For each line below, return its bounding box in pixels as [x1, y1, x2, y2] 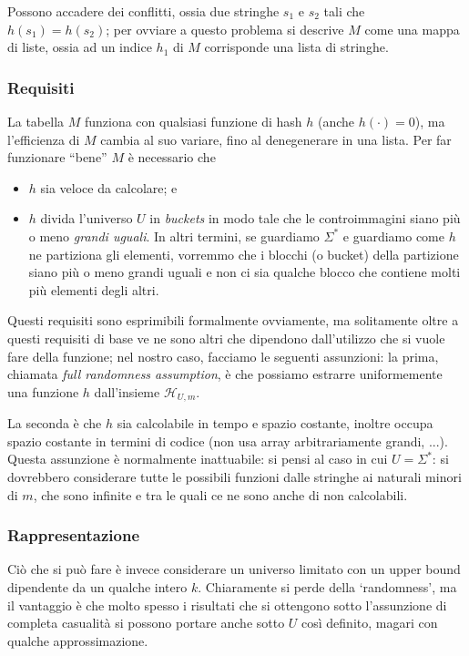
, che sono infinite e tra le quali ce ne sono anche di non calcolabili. [33, 485, 408, 504]
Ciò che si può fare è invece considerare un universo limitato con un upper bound [7, 559, 461, 579]
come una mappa [364, 19, 460, 38]
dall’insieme [94, 382, 160, 401]
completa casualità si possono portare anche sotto [7, 613, 285, 632]
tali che [323, 2, 365, 20]
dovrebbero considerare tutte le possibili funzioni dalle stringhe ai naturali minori [7, 466, 462, 486]
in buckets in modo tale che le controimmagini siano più [149, 209, 461, 228]
